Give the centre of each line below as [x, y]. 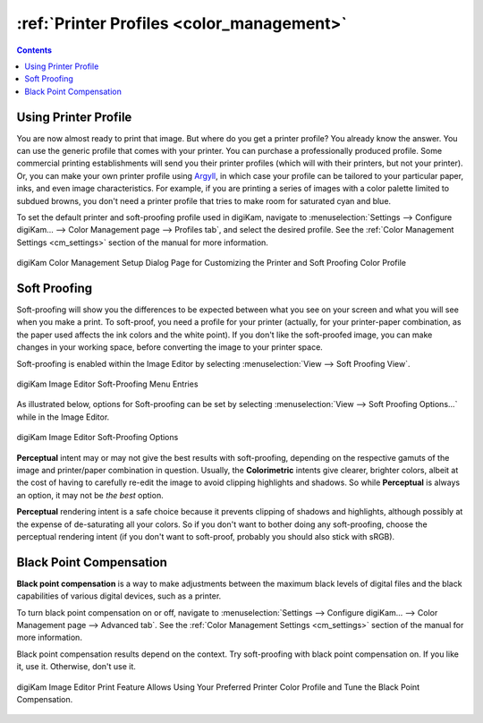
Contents [34, 50]
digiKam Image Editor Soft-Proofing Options [97, 438]
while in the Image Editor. [63, 417]
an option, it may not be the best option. [90, 495]
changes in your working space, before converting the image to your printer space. [170, 347]
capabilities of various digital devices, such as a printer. [119, 596]
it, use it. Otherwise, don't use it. [76, 667]
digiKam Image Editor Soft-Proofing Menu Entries [107, 384]
